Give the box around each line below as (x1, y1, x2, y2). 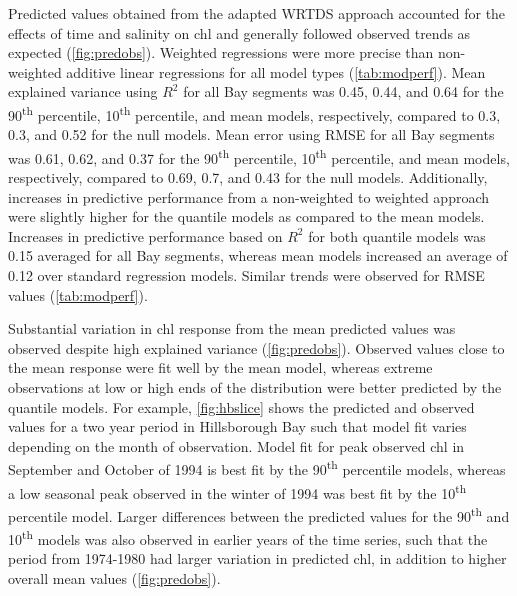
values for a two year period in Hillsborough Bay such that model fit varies (8, 416, 467, 437)
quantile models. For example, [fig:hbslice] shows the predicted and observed (8, 396, 475, 417)
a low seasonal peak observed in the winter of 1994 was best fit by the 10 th (8, 479, 467, 503)
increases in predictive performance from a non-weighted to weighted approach (8, 186, 490, 207)
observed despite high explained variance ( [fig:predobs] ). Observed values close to (8, 337, 505, 358)
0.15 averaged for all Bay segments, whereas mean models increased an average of (8, 245, 508, 266)
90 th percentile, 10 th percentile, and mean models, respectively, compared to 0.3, (8, 101, 501, 125)
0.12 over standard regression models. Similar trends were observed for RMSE (8, 265, 485, 286)
